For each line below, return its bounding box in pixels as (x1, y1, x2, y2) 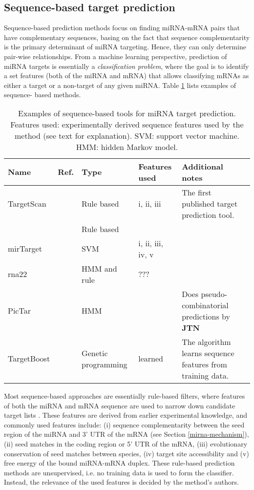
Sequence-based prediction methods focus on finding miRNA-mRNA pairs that (4, 22, 240, 33)
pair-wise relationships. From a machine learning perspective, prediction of (4, 51, 227, 61)
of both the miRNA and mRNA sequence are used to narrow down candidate (4, 400, 235, 410)
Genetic (82, 347, 108, 359)
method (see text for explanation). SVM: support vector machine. (15, 129, 239, 141)
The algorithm (182, 336, 231, 347)
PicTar (8, 305, 31, 317)
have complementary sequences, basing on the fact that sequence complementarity (4, 32, 250, 42)
